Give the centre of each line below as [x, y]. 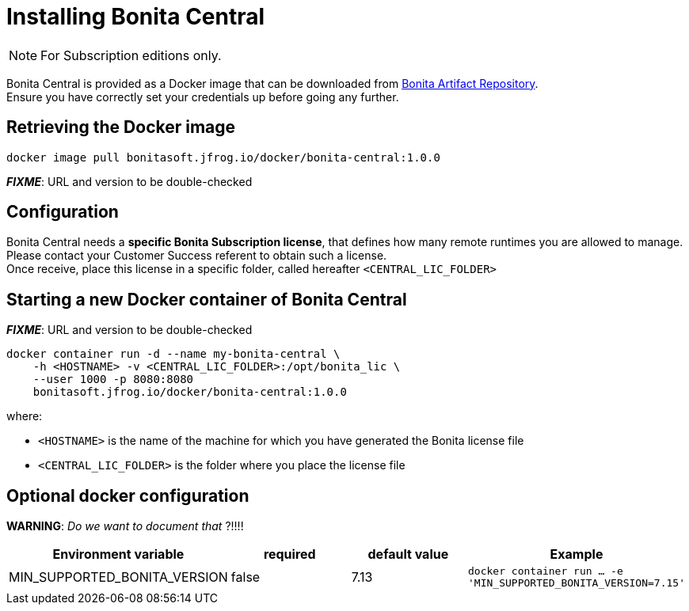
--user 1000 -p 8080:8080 [113, 380]
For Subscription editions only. [131, 55]
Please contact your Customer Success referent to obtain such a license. [197, 256]
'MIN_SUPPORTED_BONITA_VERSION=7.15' [577, 583]
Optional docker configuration [128, 495]
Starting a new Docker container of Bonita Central [207, 299]
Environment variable [118, 554]
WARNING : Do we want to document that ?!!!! [125, 526]
